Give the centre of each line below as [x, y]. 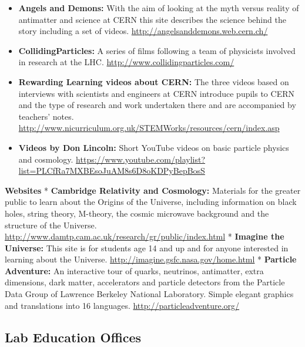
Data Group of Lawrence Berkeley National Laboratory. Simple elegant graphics [149, 294]
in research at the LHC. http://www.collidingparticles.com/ [126, 62]
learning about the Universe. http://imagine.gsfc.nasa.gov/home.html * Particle [151, 259]
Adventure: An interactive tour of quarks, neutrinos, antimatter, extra [134, 270]
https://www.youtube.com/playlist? [141, 159]
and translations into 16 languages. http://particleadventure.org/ [122, 305]
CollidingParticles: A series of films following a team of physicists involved [157, 50]
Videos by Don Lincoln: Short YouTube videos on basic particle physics [154, 147]
